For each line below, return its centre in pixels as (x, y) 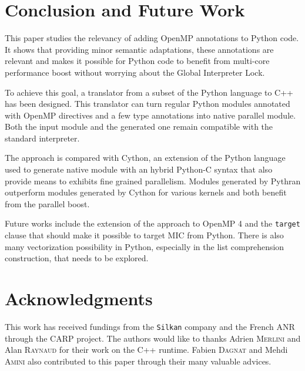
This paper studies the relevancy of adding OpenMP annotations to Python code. (152, 38)
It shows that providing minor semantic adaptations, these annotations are (139, 49)
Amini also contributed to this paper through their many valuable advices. (138, 361)
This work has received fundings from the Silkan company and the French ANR (150, 326)
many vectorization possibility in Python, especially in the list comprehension (145, 246)
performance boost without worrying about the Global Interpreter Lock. (135, 72)
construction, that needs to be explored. (77, 258)
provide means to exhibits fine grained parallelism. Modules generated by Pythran (153, 181)
